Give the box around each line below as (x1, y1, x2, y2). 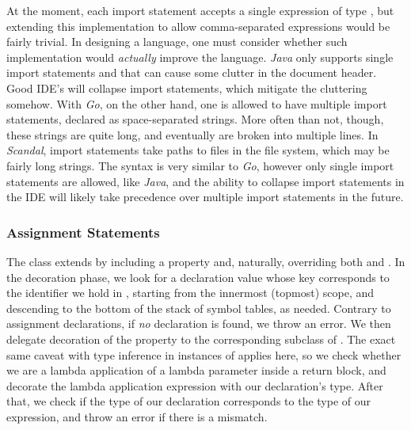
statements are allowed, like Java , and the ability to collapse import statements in (6, 173, 405, 189)
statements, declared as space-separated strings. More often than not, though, (6, 111, 384, 127)
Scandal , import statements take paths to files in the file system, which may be (6, 142, 390, 158)
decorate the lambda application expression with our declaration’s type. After (6, 377, 383, 394)
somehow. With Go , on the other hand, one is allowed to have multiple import (6, 95, 387, 112)
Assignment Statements (6, 222, 160, 242)
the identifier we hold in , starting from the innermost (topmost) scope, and (6, 284, 375, 301)
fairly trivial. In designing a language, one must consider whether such (6, 33, 348, 50)
